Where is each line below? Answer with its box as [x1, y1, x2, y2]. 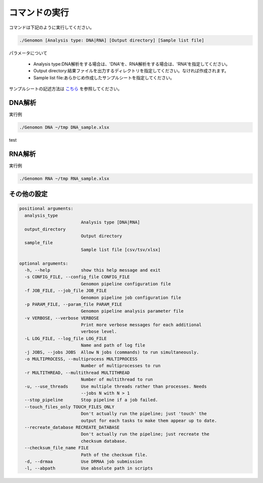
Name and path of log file [80, 342, 146, 348]
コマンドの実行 [9, 7, 69, 18]
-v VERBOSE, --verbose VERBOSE [24, 315, 99, 321]
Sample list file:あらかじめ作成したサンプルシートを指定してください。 [33, 75, 175, 81]
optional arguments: [19, 260, 68, 266]
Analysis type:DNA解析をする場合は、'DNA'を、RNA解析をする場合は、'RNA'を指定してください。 [33, 61, 230, 67]
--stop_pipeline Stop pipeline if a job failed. [24, 397, 158, 403]
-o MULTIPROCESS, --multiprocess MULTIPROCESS [24, 357, 138, 362]
